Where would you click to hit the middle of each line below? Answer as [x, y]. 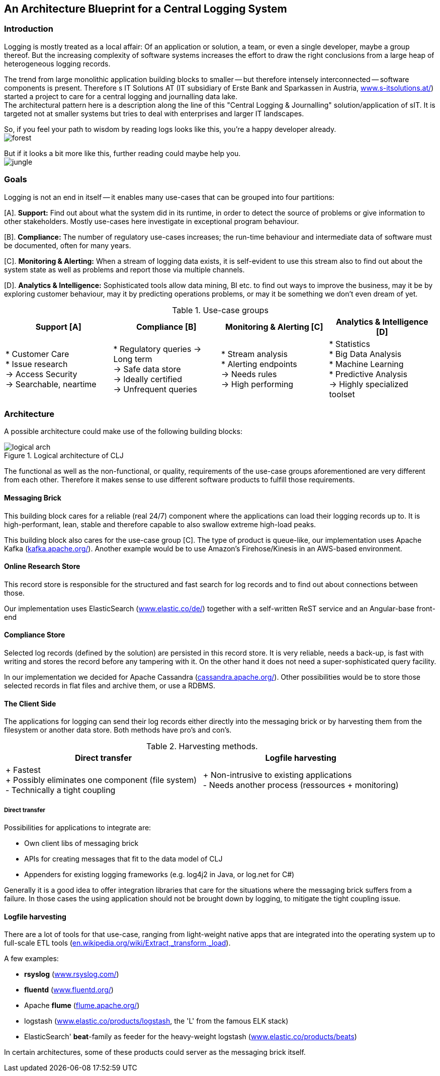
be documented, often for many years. [68, 245]
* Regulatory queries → [157, 349]
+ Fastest [23, 770]
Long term [133, 359]
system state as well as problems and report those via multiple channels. [124, 269]
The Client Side [30, 703]
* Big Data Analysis [365, 354]
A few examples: [31, 959]
